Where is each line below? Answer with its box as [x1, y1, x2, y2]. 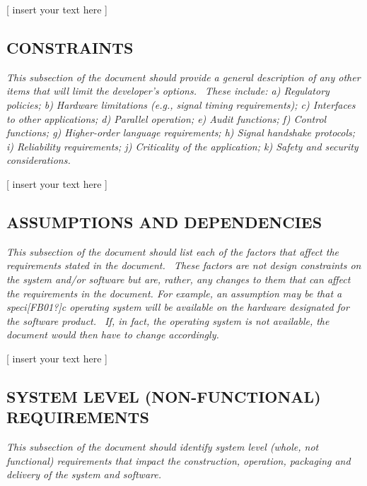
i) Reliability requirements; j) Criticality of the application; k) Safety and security [6, 138, 359, 153]
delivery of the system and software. [6, 467, 162, 482]
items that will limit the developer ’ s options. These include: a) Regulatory [6, 83, 330, 98]
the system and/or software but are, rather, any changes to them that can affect [6, 271, 351, 286]
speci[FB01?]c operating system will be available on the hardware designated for [6, 300, 349, 314]
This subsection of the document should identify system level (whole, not [6, 439, 319, 454]
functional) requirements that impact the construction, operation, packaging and [6, 453, 351, 468]
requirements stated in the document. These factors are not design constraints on [6, 258, 361, 273]
